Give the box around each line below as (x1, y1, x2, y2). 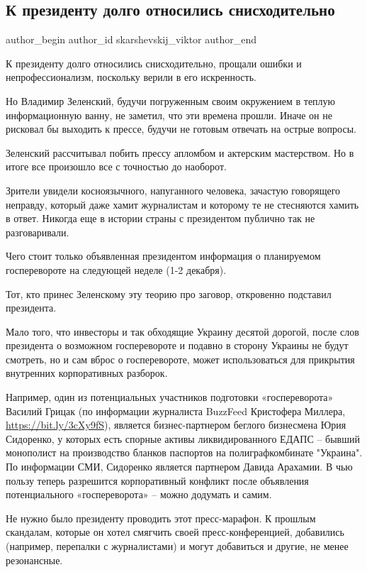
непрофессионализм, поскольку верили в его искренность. (6, 70, 256, 84)
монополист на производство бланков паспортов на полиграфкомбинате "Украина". (6, 445, 363, 460)
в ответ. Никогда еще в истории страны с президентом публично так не (6, 211, 315, 226)
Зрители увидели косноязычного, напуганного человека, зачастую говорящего (6, 182, 341, 197)
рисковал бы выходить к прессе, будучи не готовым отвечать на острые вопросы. (6, 121, 356, 136)
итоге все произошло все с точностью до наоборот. (6, 159, 227, 174)
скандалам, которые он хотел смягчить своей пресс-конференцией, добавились (6, 524, 344, 539)
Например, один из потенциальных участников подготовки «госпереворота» (6, 390, 334, 405)
